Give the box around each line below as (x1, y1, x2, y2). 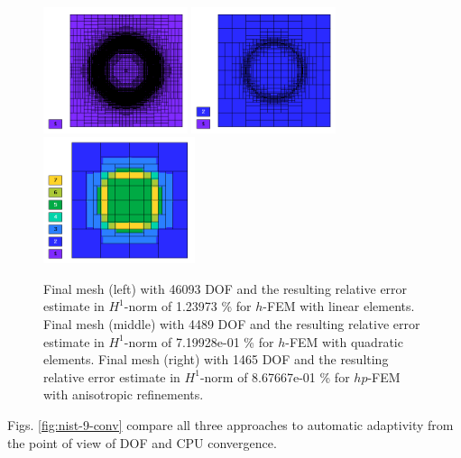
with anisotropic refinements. (43, 385, 204, 404)
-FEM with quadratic (285, 332, 403, 351)
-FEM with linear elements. (263, 297, 415, 316)
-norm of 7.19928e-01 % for (124, 332, 274, 351)
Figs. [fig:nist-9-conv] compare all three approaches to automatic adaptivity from (7, 416, 454, 434)
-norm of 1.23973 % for (124, 297, 252, 316)
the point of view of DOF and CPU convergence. (7, 433, 277, 452)
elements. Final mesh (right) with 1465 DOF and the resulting (43, 350, 389, 369)
